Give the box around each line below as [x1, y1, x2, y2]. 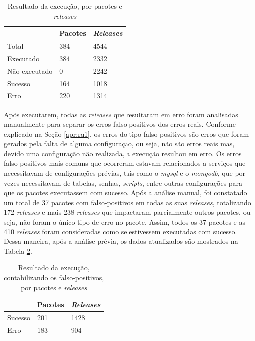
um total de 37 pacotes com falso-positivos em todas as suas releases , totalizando [4, 197, 251, 207]
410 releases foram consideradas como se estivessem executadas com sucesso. [4, 226, 237, 236]
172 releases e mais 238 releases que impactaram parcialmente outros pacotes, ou [4, 207, 251, 217]
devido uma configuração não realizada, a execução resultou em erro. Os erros [4, 148, 242, 158]
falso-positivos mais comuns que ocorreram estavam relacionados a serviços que [4, 158, 246, 168]
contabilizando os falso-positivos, [4, 272, 104, 282]
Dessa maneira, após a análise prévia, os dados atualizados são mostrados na [4, 236, 238, 246]
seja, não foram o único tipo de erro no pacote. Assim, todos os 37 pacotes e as [4, 217, 245, 227]
